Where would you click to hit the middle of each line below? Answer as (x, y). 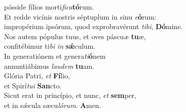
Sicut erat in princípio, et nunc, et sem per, (70, 95)
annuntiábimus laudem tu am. (49, 66)
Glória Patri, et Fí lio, (37, 76)
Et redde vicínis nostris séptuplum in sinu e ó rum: (80, 16)
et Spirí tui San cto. (33, 85)
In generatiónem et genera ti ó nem (55, 55)
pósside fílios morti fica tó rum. (49, 7)
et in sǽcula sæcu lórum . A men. (53, 105)
